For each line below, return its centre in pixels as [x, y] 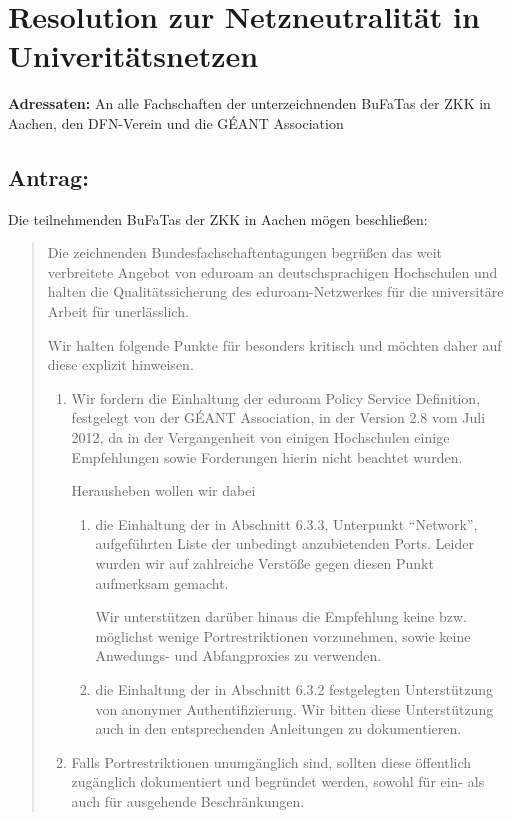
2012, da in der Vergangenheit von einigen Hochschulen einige [260, 437]
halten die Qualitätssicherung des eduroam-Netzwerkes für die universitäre [275, 291]
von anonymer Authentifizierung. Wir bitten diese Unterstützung [294, 708]
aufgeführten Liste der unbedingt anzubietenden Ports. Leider [284, 543]
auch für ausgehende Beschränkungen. [188, 800]
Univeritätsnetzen [133, 55]
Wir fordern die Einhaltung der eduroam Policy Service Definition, [276, 397]
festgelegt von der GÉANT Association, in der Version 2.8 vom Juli [278, 417]
